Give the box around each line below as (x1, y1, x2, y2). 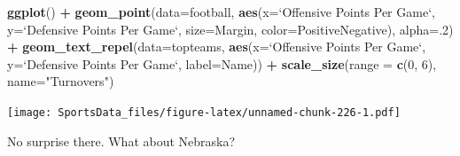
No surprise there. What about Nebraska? (7, 131, 236, 150)
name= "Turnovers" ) (7, 72, 114, 90)
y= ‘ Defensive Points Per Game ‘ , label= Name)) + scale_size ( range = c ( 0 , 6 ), (7, 54, 437, 73)
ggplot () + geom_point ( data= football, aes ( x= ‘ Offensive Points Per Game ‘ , (7, 3, 435, 20)
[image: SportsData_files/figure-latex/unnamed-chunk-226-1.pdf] (7, 105, 401, 119)
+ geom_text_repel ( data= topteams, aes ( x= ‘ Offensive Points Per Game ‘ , (7, 37, 426, 56)
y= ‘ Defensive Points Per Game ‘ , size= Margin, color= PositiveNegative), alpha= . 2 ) (7, 19, 454, 38)
